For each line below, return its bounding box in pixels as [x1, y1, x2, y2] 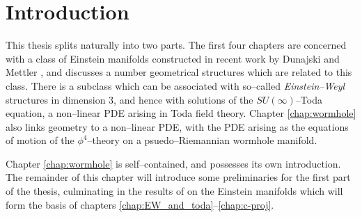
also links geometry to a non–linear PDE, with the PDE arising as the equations [6, 119, 349, 134]
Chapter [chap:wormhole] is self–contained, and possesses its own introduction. [6, 156, 341, 170]
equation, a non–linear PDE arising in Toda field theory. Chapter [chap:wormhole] [6, 106, 356, 120]
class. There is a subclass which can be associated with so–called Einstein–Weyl [6, 78, 345, 93]
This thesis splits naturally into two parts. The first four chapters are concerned [6, 38, 347, 52]
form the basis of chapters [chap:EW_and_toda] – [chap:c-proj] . [6, 197, 274, 211]
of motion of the [6, 133, 74, 147]
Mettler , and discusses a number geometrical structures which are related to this [6, 65, 352, 79]
